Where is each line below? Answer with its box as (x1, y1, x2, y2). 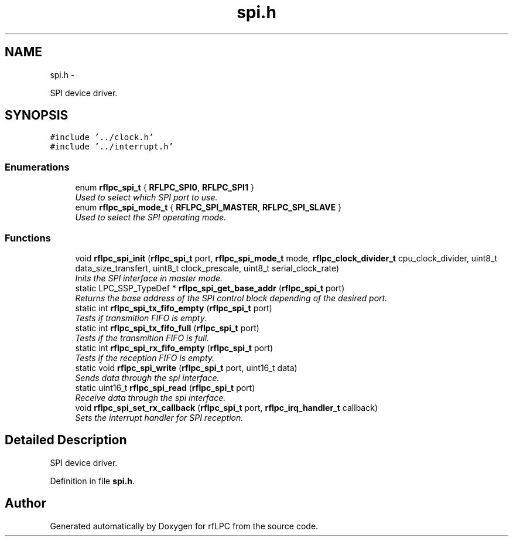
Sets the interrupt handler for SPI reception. (75, 412, 244, 423)
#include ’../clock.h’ (50, 132, 154, 142)
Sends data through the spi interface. (75, 372, 220, 383)
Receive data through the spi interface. (75, 392, 226, 403)
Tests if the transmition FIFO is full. (75, 332, 210, 343)
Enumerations (5, 161, 70, 173)
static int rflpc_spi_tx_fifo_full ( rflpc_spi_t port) (75, 322, 259, 333)
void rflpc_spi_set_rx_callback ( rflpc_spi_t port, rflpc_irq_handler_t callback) (75, 402, 378, 413)
